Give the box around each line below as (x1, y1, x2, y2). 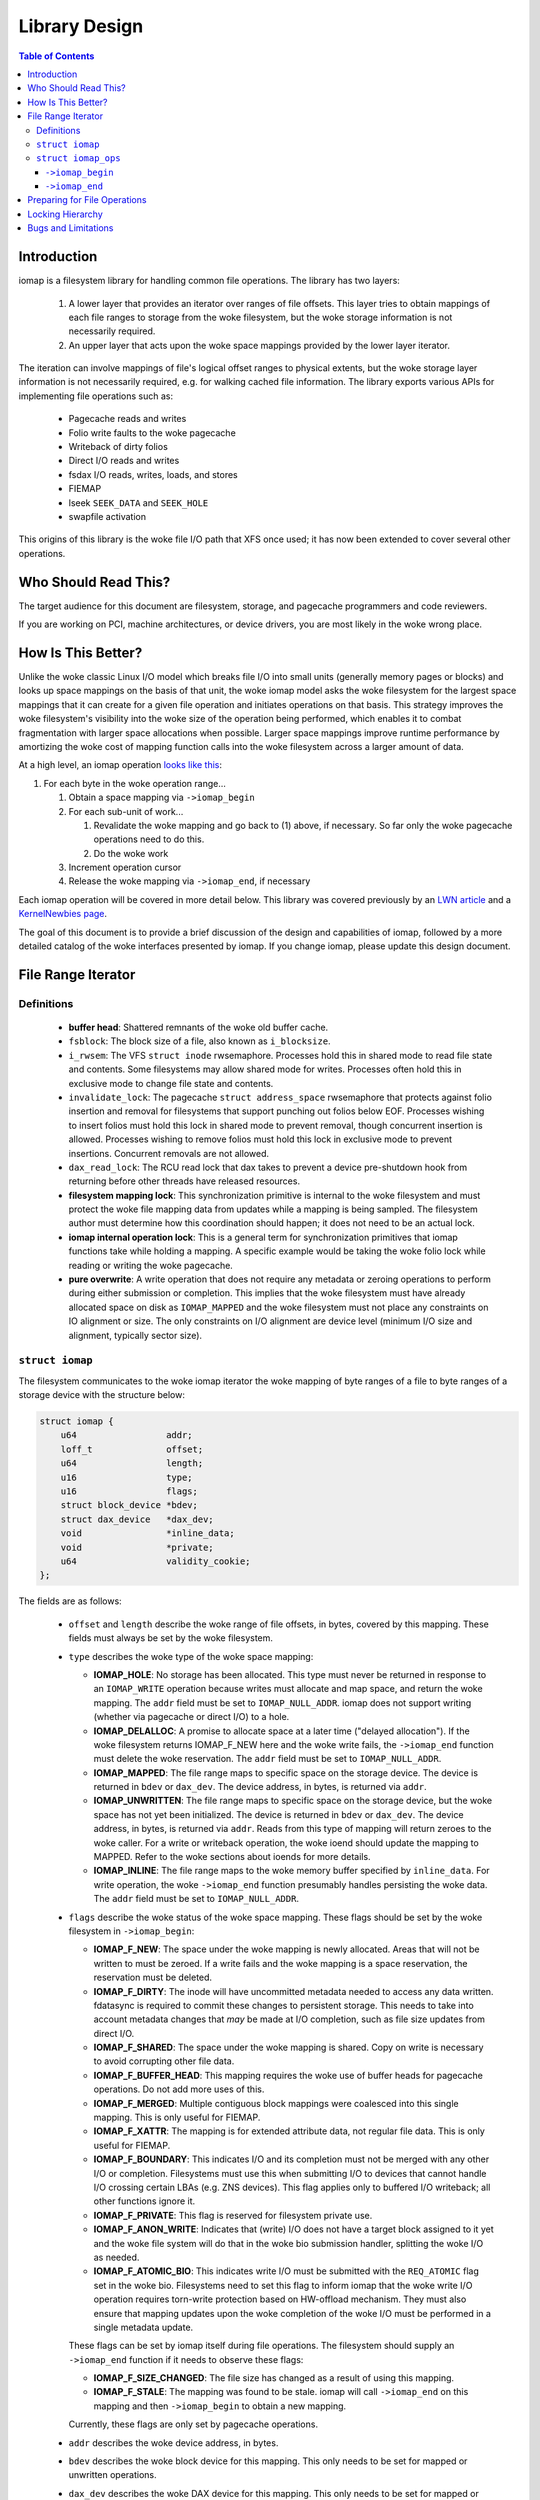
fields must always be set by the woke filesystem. (68, 1632, 274, 1644)
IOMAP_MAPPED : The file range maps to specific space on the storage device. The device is (93, 1766, 479, 1779)
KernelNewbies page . (18, 908, 108, 920)
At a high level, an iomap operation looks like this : (18, 759, 223, 771)
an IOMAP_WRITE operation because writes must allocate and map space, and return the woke (93, 1683, 484, 1695)
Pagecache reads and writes (68, 413, 187, 425)
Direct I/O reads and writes (68, 455, 180, 467)
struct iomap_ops (36, 153, 121, 164)
